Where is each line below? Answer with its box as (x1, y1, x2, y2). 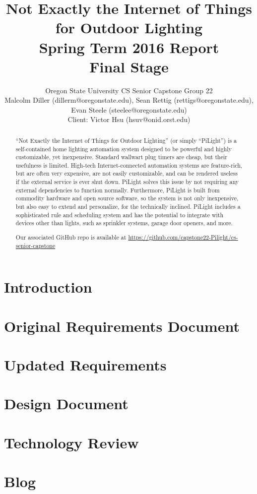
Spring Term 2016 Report (39, 37, 219, 57)
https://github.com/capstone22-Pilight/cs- (128, 233, 238, 241)
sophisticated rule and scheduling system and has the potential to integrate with (15, 210, 224, 219)
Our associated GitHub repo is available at (15, 233, 127, 241)
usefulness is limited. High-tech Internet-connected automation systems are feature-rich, (15, 161, 243, 169)
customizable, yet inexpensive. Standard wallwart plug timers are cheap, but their (15, 153, 227, 161)
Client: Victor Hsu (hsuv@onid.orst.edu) (67, 114, 191, 124)
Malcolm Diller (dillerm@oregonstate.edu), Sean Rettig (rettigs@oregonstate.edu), (4, 95, 254, 105)
